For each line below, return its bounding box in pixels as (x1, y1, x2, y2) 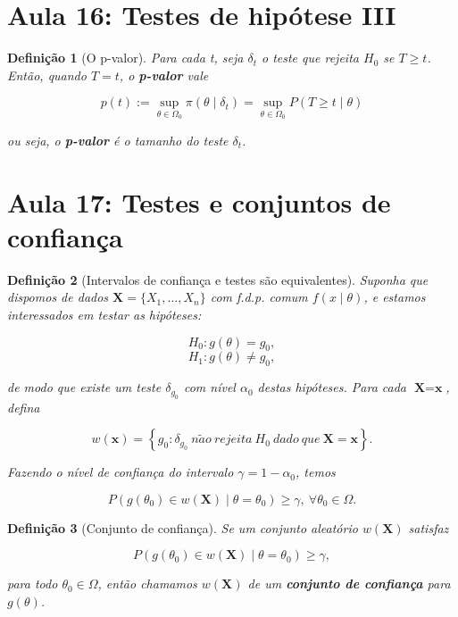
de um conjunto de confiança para (247, 574, 451, 593)
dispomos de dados (7, 288, 109, 306)
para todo (7, 574, 58, 593)
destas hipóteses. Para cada (257, 378, 406, 396)
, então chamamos (97, 574, 197, 593)
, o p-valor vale (119, 65, 209, 84)
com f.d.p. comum (210, 288, 308, 306)
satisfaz (408, 518, 449, 537)
